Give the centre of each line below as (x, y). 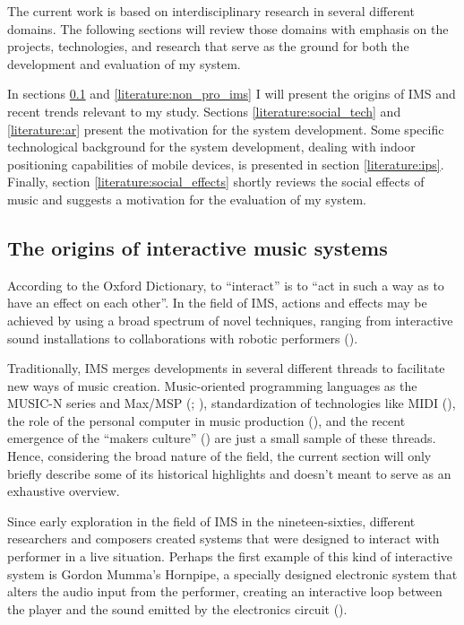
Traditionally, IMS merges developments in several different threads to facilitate (226, 368)
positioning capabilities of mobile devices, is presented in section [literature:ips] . (226, 164)
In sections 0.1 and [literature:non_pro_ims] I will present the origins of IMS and (232, 94)
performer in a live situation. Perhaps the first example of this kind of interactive (230, 556)
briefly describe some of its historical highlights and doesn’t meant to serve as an (229, 473)
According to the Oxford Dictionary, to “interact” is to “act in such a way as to (226, 285)
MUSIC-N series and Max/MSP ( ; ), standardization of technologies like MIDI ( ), (232, 403)
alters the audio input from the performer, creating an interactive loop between (225, 591)
